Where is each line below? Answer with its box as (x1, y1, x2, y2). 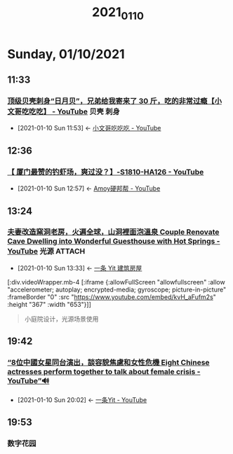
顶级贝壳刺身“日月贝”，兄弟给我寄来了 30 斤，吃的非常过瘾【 (7, 96, 215, 106)
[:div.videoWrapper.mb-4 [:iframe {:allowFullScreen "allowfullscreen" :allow (7, 277, 226, 286)
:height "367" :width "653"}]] (7, 300, 91, 308)
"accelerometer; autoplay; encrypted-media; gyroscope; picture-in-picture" (7, 285, 227, 294)
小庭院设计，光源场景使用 (24, 315, 99, 323)
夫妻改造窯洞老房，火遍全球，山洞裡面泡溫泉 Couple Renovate (7, 227, 220, 237)
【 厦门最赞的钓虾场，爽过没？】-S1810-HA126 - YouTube (7, 167, 204, 177)
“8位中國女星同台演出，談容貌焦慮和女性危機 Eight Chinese (7, 358, 210, 368)
